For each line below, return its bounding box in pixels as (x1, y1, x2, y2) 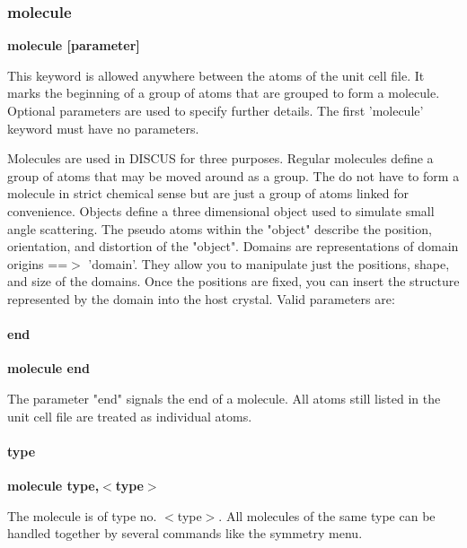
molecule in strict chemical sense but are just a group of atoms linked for (7, 184, 409, 203)
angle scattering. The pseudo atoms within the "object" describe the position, (7, 219, 432, 238)
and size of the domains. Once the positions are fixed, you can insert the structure (7, 272, 460, 291)
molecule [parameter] (7, 36, 140, 55)
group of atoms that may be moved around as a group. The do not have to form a (7, 166, 460, 185)
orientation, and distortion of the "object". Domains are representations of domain (7, 237, 459, 256)
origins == (7, 254, 68, 273)
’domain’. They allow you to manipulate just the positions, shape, (88, 254, 450, 273)
